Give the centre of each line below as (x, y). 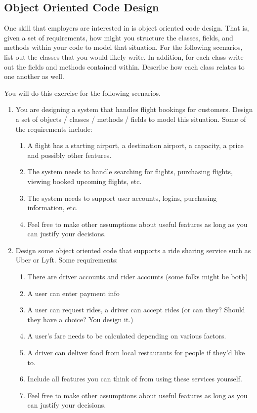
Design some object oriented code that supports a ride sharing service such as (133, 250)
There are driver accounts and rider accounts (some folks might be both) (138, 277)
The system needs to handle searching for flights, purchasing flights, (130, 171)
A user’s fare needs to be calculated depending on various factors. (127, 336)
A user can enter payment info (73, 293)
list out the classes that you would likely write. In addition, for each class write (124, 56)
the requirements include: (54, 129)
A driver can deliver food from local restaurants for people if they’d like (136, 353)
